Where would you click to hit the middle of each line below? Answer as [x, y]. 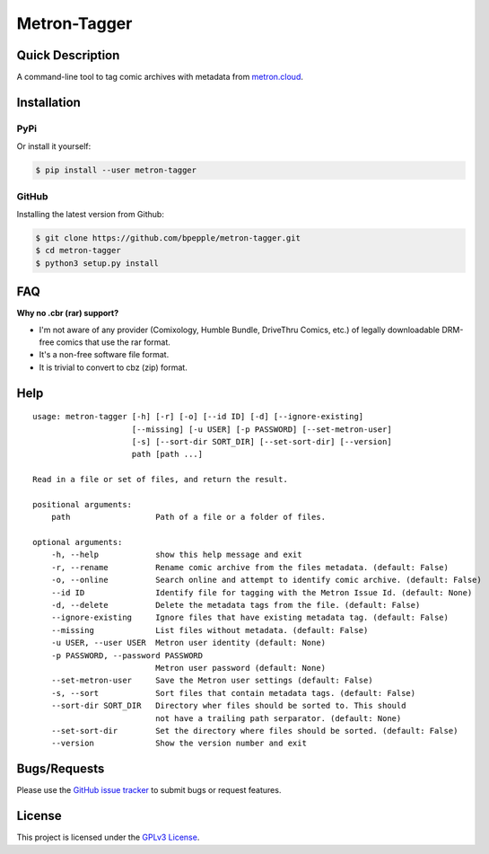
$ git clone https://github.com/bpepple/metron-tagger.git [168, 238]
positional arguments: [83, 504]
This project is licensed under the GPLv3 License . [108, 837]
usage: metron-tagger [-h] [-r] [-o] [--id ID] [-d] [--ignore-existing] [198, 417]
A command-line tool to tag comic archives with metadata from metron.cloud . [160, 77]
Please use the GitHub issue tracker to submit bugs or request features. [149, 790]
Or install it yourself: [54, 146]
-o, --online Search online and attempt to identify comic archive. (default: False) [266, 580]
